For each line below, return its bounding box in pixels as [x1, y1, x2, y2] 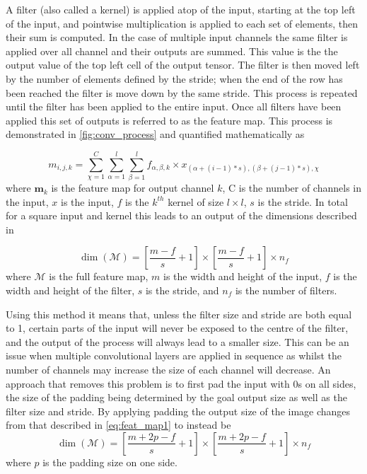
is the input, [61, 194, 114, 209]
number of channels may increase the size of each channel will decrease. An [6, 362, 331, 376]
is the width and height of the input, [163, 269, 322, 284]
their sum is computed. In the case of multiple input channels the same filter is [6, 30, 348, 45]
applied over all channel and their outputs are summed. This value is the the [6, 43, 338, 58]
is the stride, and [145, 283, 219, 298]
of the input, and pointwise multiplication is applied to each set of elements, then [6, 16, 359, 30]
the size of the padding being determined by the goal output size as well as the [6, 390, 347, 405]
